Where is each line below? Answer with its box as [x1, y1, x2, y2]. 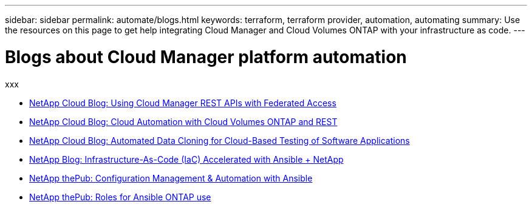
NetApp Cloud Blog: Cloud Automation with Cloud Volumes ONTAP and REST [29, 116, 338, 127]
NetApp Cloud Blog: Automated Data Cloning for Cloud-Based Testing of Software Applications [29, 135, 410, 146]
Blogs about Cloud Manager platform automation [5, 46, 407, 67]
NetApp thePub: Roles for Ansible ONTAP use [29, 191, 211, 202]
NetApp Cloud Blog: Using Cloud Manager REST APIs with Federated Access [29, 97, 336, 108]
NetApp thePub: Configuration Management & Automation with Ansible [29, 172, 313, 183]
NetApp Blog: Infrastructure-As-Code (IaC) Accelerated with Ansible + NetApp [29, 154, 344, 165]
